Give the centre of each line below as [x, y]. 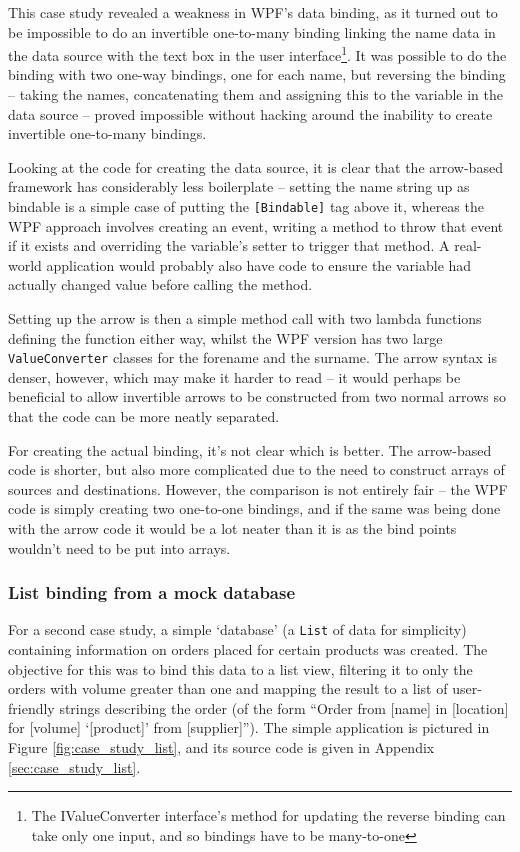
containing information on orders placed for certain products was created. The [248, 649]
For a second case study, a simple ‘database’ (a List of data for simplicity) [237, 629]
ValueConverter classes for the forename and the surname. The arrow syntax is [252, 357]
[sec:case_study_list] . [74, 766]
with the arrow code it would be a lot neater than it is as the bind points [232, 528]
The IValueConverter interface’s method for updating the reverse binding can [268, 815]
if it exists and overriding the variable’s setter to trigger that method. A [229, 245]
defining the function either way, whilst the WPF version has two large [225, 337]
